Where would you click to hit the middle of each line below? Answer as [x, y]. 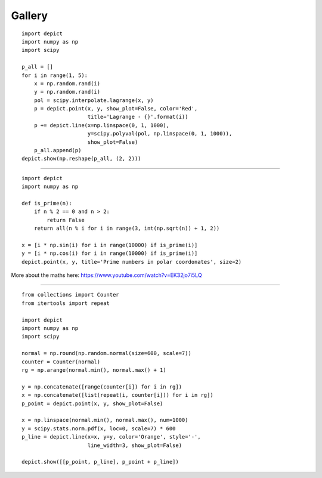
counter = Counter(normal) [61, 362]
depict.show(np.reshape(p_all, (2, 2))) [81, 159]
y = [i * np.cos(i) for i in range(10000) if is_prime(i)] [110, 253]
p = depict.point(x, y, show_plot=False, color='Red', [116, 109]
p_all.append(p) [58, 150]
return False [66, 220]
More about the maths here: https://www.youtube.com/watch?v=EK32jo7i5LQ [106, 275]
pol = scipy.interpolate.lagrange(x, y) [94, 100]
